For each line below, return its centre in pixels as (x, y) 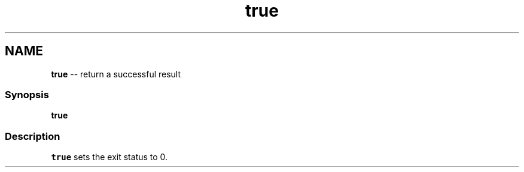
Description (33, 136)
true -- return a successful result (116, 74)
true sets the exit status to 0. (109, 157)
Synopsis (27, 94)
